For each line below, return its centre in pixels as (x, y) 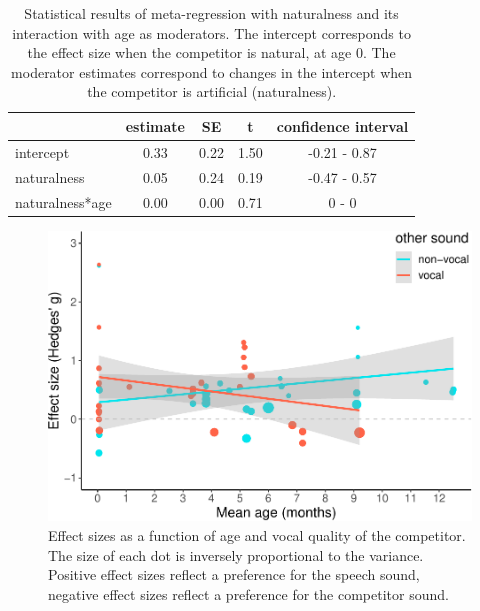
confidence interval (342, 125)
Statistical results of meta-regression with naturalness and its (211, 13)
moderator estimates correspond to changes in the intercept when (212, 71)
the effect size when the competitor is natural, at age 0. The (211, 52)
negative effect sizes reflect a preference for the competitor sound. (248, 593)
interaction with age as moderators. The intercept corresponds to (211, 32)
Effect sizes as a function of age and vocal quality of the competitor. (257, 534)
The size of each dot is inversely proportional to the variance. (236, 554)
